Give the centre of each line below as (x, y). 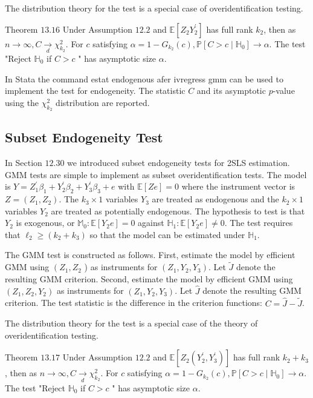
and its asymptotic (231, 91)
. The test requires (259, 223)
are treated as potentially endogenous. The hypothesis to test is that (178, 211)
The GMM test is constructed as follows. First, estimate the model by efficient (150, 255)
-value (284, 91)
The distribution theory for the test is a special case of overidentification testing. (154, 8)
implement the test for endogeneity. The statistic (95, 91)
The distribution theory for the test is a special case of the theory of (131, 323)
